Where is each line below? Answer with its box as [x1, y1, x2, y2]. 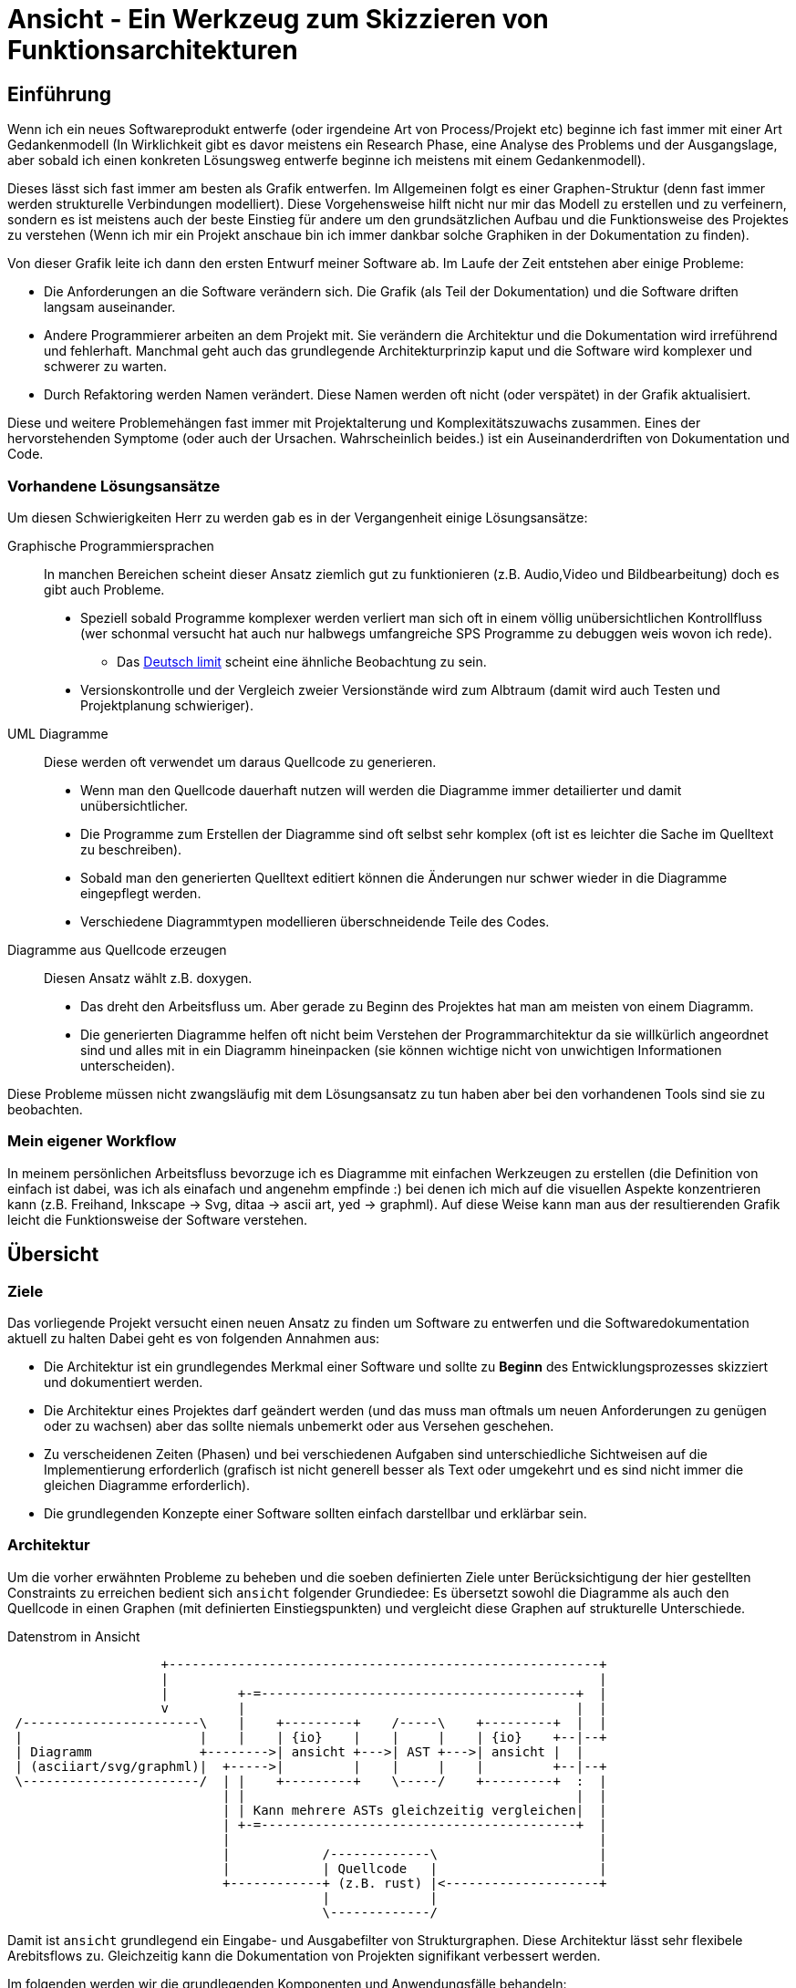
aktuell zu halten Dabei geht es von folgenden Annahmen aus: [7, 1330, 380, 1346]
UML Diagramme [7, 725, 109, 741]
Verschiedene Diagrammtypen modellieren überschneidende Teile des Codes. [80, 913, 550, 929]
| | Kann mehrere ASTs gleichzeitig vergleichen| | [222, 1802, 607, 1817]
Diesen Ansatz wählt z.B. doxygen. [44, 969, 253, 986]
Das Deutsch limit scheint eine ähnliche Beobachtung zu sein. [117, 653, 487, 669]
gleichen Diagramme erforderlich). [44, 1476, 251, 1493]
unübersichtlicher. [80, 797, 189, 813]
